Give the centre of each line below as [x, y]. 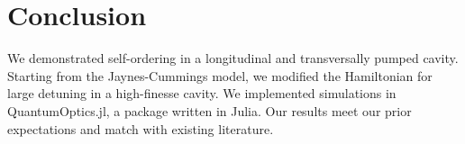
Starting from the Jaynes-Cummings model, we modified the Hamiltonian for [220, 75]
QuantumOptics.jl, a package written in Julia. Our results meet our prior [210, 110]
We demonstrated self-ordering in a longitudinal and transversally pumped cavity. [233, 58]
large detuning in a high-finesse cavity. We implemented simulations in [202, 93]
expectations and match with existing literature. [141, 128]
